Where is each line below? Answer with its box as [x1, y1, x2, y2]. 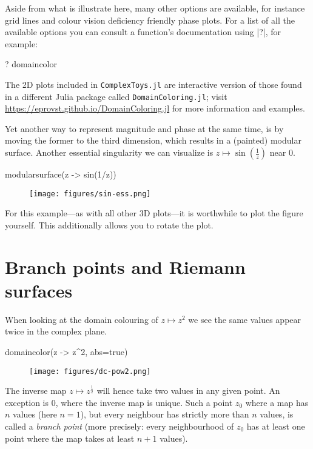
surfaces [5, 278, 73, 302]
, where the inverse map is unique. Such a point [55, 396, 233, 408]
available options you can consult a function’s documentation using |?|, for [5, 25, 281, 38]
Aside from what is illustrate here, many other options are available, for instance [5, 2, 305, 14]
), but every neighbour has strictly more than [80, 408, 249, 421]
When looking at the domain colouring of [5, 313, 158, 325]
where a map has [245, 396, 309, 408]
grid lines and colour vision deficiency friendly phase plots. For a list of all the [5, 13, 295, 26]
